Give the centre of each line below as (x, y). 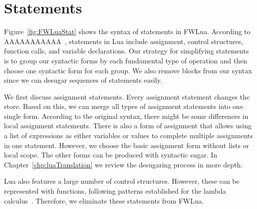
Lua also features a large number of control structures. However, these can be (122, 181)
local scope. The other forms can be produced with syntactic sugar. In (111, 155)
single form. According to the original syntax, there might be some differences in (126, 116)
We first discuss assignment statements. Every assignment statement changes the (127, 96)
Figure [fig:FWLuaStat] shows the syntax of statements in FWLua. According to (127, 31)
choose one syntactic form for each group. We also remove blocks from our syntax (128, 70)
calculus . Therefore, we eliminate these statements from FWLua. (104, 200)
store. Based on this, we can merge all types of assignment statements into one (124, 106)
